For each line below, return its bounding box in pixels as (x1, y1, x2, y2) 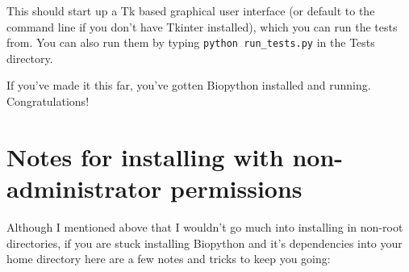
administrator (6, 172, 162, 204)
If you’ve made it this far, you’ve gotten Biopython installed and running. (6, 77, 371, 94)
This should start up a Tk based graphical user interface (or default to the (6, 2, 375, 19)
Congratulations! (6, 93, 90, 110)
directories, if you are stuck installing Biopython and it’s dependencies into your (6, 234, 403, 251)
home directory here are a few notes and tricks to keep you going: (6, 250, 331, 267)
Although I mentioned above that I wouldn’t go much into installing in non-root (6, 218, 403, 235)
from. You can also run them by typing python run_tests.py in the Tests (6, 34, 375, 51)
